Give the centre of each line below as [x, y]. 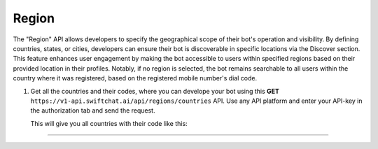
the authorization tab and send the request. [93, 111]
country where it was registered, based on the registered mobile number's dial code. [135, 78]
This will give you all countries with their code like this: [109, 123]
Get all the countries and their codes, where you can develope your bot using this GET [155, 91]
